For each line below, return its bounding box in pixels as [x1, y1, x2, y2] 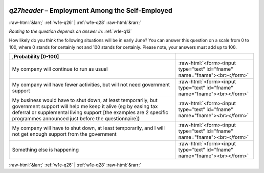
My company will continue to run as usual [12, 66, 108, 73]
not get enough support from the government [12, 131, 117, 138]
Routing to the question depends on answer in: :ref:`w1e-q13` [9, 28, 132, 34]
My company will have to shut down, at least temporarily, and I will [12, 125, 165, 131]
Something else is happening [12, 147, 79, 153]
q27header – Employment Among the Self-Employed [9, 6, 173, 15]
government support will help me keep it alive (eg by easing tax [12, 103, 158, 110]
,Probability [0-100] [12, 53, 59, 60]
